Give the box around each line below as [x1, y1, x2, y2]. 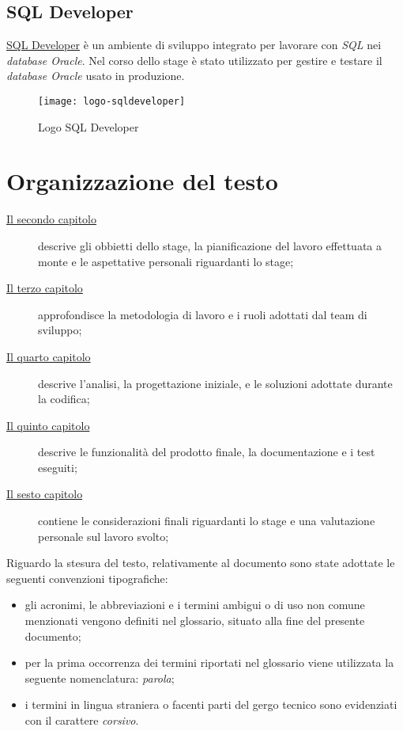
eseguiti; [38, 459, 77, 475]
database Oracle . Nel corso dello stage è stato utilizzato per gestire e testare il [6, 51, 382, 68]
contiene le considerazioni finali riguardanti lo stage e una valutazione [38, 512, 375, 529]
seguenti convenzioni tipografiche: [6, 569, 168, 586]
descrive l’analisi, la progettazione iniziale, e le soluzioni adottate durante [38, 375, 393, 391]
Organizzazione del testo [6, 165, 278, 197]
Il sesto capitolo [6, 485, 83, 502]
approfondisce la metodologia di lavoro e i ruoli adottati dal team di [38, 306, 367, 322]
